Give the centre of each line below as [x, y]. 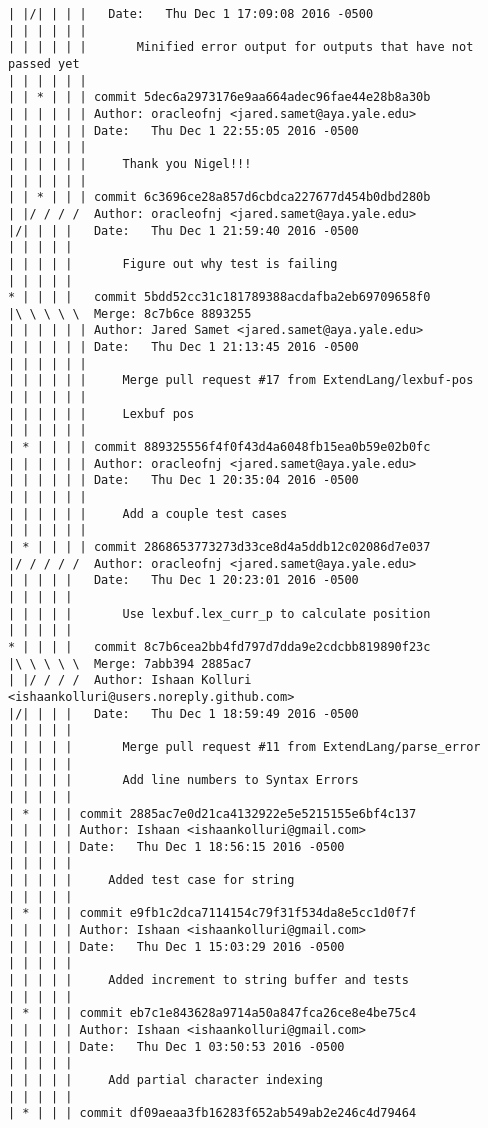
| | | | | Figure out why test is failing [173, 263]
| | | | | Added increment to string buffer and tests [208, 980]
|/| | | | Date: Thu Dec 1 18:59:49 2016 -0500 [183, 713]
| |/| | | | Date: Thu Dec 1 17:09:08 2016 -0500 [191, 14]
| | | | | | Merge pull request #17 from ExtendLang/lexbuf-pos [241, 380]
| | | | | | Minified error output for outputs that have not [241, 47]
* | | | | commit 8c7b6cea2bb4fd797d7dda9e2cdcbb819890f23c [219, 646]
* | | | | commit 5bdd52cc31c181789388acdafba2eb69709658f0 [219, 297]
